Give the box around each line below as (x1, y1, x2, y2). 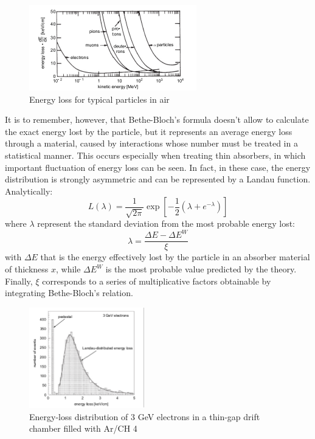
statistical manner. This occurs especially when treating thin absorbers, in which (5, 148, 306, 161)
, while (56, 263, 81, 275)
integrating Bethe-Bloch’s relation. (5, 286, 133, 299)
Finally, (5, 274, 33, 287)
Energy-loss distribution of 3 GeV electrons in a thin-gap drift (29, 410, 260, 423)
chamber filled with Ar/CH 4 (29, 422, 137, 435)
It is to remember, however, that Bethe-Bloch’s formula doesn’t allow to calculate (5, 113, 309, 126)
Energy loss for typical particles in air (29, 92, 170, 105)
